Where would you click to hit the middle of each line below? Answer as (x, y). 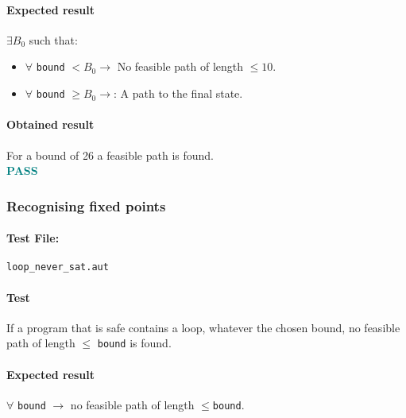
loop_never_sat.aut (58, 267)
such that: (53, 39)
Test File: (33, 238)
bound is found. (134, 343)
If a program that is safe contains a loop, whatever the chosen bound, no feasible (203, 327)
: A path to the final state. (178, 93)
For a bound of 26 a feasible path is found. (110, 155)
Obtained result (50, 124)
